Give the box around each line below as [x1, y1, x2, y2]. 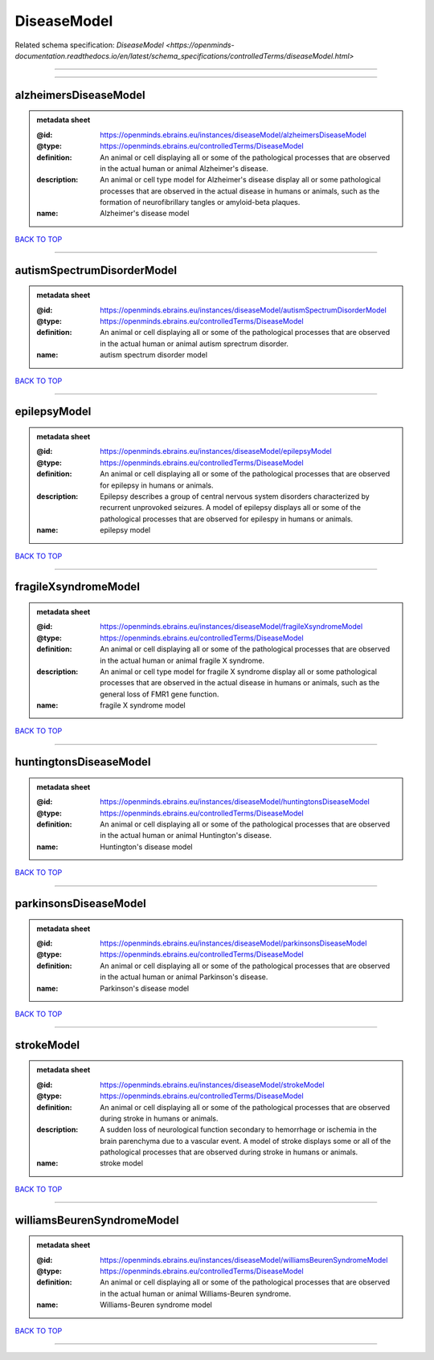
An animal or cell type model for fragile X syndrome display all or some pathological [100, 667, 378, 676]
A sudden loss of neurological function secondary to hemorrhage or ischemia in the [100, 1125, 377, 1134]
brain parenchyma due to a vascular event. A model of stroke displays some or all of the [100, 1136, 391, 1146]
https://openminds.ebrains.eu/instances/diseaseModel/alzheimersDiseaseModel [100, 129, 367, 140]
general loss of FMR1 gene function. [100, 689, 219, 699]
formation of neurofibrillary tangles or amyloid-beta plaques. [100, 198, 301, 207]
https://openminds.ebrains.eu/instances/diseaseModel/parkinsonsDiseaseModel [100, 938, 367, 948]
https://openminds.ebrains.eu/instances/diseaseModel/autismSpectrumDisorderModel [100, 305, 387, 315]
